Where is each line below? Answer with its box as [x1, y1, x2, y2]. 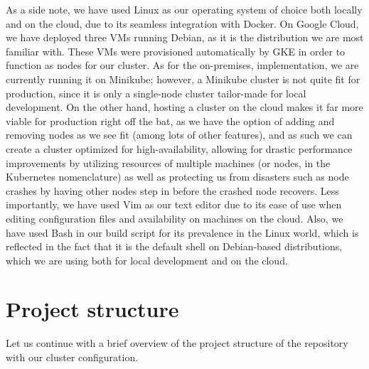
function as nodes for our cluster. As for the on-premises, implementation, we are [6, 58, 359, 73]
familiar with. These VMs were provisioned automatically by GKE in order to [6, 43, 346, 58]
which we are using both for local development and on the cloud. [6, 252, 288, 267]
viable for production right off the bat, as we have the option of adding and [6, 113, 335, 128]
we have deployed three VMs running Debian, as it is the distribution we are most [6, 30, 364, 45]
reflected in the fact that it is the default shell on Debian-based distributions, [6, 239, 343, 254]
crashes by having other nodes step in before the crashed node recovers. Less [6, 183, 339, 198]
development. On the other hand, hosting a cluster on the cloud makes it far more [6, 100, 363, 114]
